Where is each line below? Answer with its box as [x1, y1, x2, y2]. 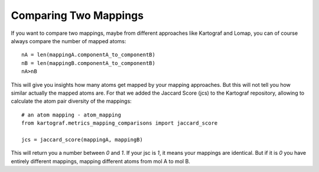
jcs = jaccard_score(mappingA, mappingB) [21, 136, 143, 143]
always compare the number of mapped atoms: [11, 37, 126, 44]
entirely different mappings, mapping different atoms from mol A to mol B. [11, 157, 190, 165]
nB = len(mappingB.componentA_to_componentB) [21, 60, 156, 66]
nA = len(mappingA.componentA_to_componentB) [21, 51, 156, 59]
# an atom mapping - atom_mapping [21, 111, 121, 118]
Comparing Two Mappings [11, 9, 144, 22]
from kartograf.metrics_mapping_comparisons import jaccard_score [21, 120, 218, 126]
